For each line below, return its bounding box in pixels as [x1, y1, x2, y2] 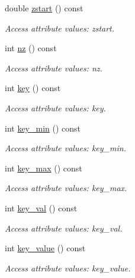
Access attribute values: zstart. [5, 21, 115, 34]
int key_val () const [5, 201, 78, 214]
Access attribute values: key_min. [5, 142, 126, 154]
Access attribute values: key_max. [5, 182, 127, 194]
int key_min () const [5, 121, 81, 134]
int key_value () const [5, 242, 86, 254]
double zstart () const [5, 2, 83, 14]
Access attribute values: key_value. [5, 261, 131, 274]
